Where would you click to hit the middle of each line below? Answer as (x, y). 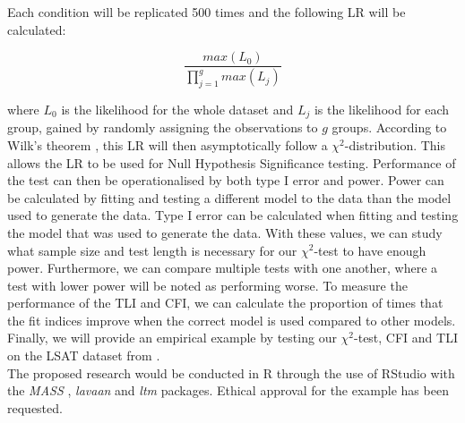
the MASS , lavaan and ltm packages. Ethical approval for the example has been (228, 390)
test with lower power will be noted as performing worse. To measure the (207, 285)
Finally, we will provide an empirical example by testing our (172, 338)
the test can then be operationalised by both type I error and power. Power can (226, 180)
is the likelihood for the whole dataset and (177, 109)
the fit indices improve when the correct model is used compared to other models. (232, 320)
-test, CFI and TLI (406, 338)
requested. (35, 407)
